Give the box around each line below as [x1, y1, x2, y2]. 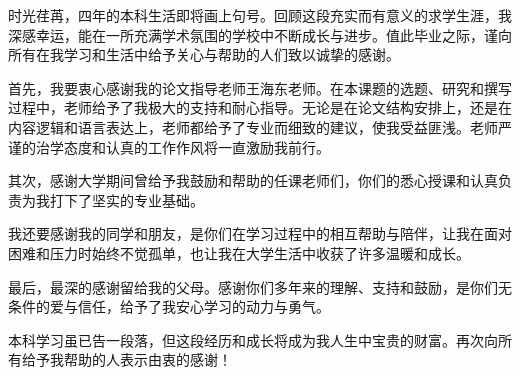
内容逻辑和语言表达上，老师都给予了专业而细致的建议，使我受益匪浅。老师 [8, 116, 498, 137]
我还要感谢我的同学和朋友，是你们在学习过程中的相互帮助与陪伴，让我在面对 [8, 223, 512, 244]
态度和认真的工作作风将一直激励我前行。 [63, 136, 330, 157]
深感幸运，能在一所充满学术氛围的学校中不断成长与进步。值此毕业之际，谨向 [8, 24, 512, 45]
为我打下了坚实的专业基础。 [21, 189, 204, 210]
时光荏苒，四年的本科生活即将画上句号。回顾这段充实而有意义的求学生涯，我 [8, 5, 512, 25]
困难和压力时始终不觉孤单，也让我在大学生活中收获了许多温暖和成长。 [8, 242, 470, 263]
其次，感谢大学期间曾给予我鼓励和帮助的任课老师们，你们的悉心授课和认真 [8, 170, 498, 191]
